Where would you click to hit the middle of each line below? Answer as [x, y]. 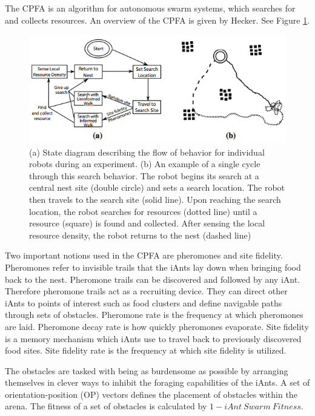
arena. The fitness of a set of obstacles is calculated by [106, 406]
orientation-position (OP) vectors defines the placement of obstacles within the [151, 394]
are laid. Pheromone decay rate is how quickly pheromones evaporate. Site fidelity [157, 326]
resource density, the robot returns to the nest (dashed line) [140, 235]
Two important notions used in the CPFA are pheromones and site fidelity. [144, 255]
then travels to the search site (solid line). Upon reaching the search [155, 199]
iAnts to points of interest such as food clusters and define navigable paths [144, 302]
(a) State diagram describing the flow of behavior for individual [147, 152]
